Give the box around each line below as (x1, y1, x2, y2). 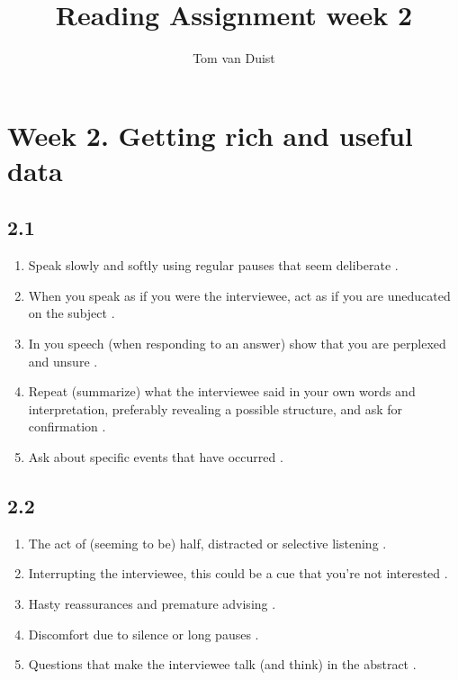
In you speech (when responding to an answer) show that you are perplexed (28, 334, 446, 353)
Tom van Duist (193, 49, 275, 68)
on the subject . (28, 304, 115, 322)
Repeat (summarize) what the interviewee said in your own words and (28, 382, 416, 401)
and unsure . (28, 351, 98, 370)
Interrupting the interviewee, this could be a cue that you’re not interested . (28, 564, 448, 583)
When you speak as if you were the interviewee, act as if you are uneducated (28, 286, 451, 304)
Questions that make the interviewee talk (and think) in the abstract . (28, 655, 417, 674)
